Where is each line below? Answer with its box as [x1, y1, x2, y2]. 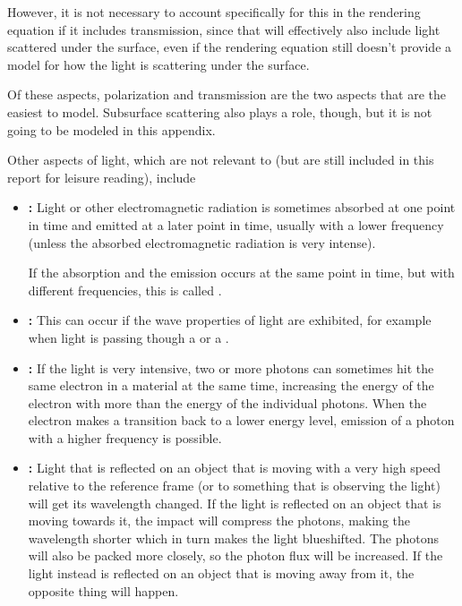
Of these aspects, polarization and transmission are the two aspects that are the [7, 85, 446, 104]
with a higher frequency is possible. [28, 428, 222, 447]
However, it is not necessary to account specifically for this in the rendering [7, 3, 421, 21]
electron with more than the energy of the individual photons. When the [28, 393, 427, 412]
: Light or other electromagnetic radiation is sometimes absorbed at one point [28, 198, 456, 217]
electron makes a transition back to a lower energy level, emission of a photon [28, 411, 455, 430]
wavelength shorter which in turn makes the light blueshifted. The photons [28, 528, 439, 547]
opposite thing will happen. [28, 581, 179, 600]
